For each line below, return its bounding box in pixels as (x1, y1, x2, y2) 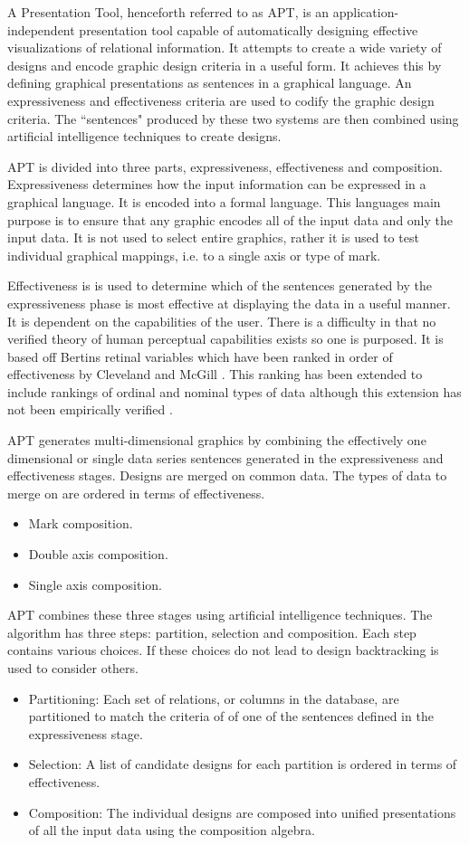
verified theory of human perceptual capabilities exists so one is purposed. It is (7, 329, 444, 348)
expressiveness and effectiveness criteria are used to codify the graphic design (7, 90, 435, 109)
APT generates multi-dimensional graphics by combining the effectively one (7, 431, 426, 450)
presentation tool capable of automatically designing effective (79, 20, 418, 39)
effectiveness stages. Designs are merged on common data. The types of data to (7, 466, 447, 485)
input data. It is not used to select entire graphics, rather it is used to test (7, 228, 419, 247)
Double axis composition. (28, 545, 168, 564)
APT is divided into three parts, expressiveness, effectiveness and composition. (7, 157, 443, 176)
